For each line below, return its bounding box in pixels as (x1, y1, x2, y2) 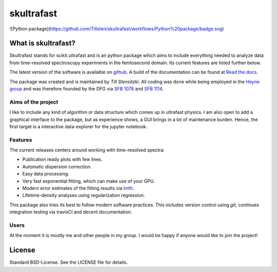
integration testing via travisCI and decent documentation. (9, 209, 132, 215)
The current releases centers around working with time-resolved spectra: (9, 147, 165, 153)
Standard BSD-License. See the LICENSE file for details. (9, 259, 128, 265)
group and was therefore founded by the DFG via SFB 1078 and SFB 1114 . (9, 86, 164, 92)
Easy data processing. (22, 171, 69, 177)
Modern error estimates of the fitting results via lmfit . (22, 185, 134, 191)
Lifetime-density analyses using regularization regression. (22, 192, 145, 199)
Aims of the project (9, 98, 58, 105)
